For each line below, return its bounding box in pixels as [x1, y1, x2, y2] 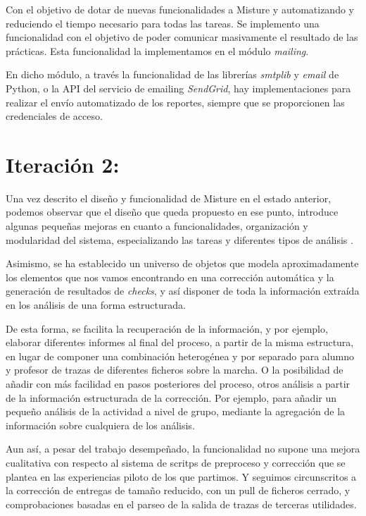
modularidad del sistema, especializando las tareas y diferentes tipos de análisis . [6, 232, 353, 247]
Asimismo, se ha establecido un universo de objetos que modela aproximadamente [6, 256, 359, 271]
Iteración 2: [6, 149, 120, 178]
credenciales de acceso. [6, 109, 103, 123]
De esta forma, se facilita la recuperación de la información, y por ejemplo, [6, 321, 328, 336]
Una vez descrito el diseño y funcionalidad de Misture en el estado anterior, [6, 190, 332, 205]
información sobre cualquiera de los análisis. [6, 417, 195, 432]
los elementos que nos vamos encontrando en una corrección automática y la [6, 269, 334, 284]
